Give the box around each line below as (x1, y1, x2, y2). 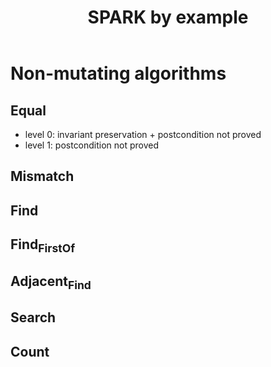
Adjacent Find (10, 272, 92, 292)
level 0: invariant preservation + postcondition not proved (24, 129, 262, 140)
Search (10, 309, 57, 326)
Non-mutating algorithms (10, 62, 227, 85)
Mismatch (10, 168, 75, 185)
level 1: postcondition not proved (24, 139, 160, 151)
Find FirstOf (10, 236, 76, 256)
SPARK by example (87, 6, 249, 29)
